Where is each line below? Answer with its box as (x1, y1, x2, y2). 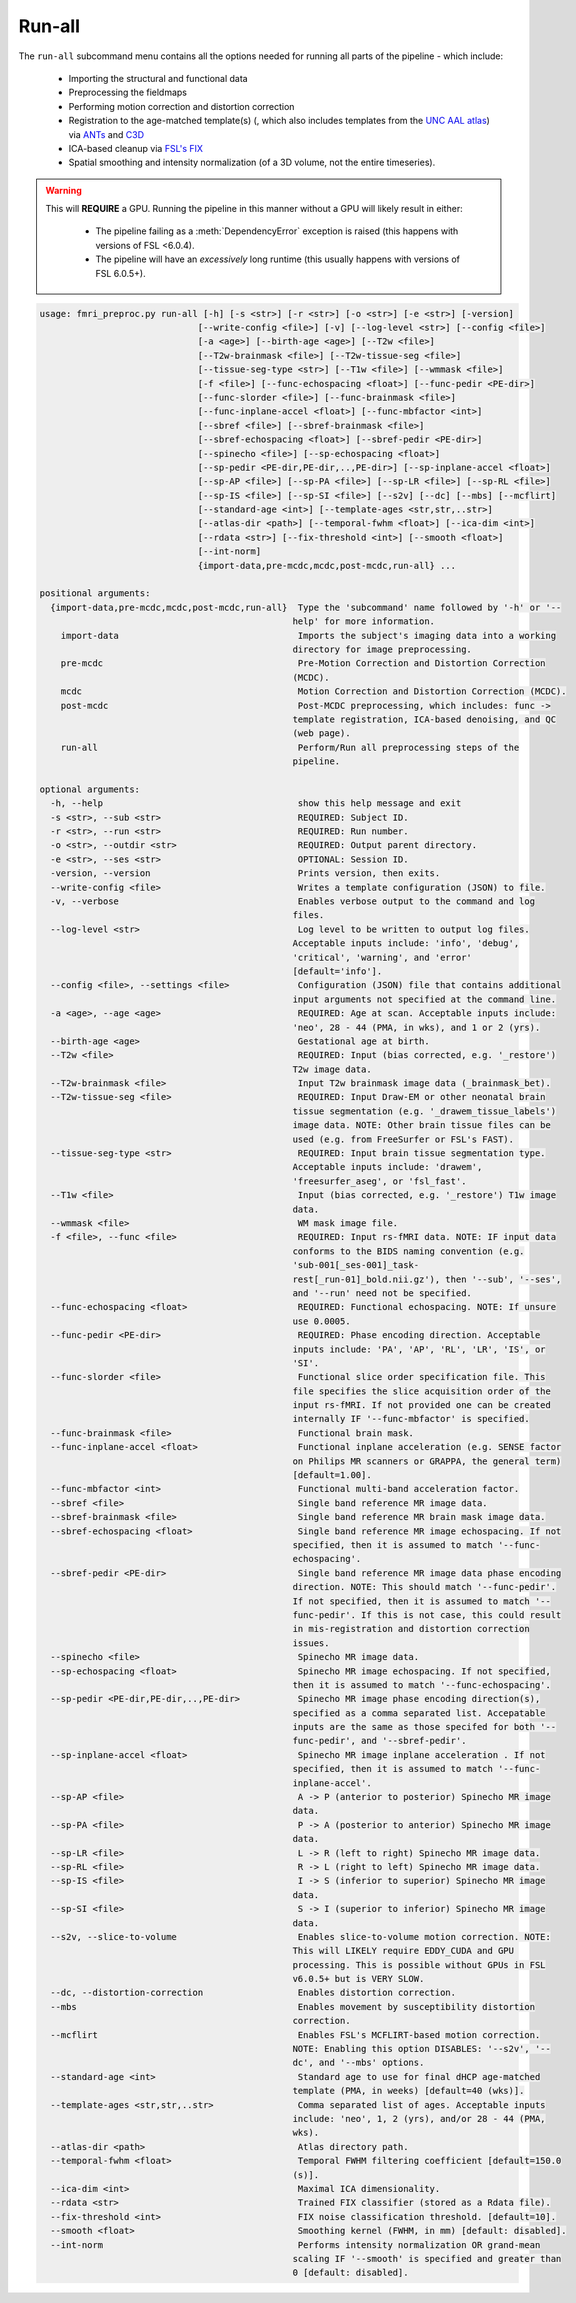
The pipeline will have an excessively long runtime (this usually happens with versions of (95, 253, 460, 265)
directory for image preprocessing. (292, 643, 472, 655)
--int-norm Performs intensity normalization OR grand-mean (50, 2239, 541, 2250)
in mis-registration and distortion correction (292, 1623, 530, 1635)
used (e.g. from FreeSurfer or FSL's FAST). (292, 1133, 515, 1145)
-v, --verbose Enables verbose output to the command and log (50, 896, 535, 907)
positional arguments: (39, 588, 151, 599)
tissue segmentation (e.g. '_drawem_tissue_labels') (292, 1105, 557, 1117)
